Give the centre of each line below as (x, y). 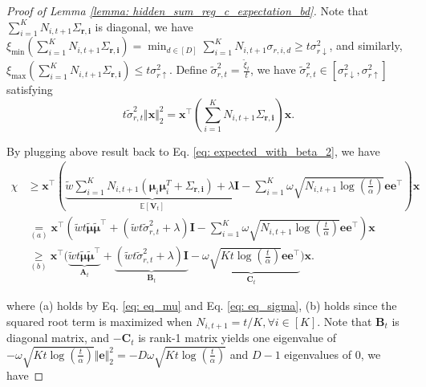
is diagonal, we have (144, 26)
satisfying (30, 90)
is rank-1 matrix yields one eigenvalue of (237, 338)
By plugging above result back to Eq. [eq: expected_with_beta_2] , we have (193, 151)
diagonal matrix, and (58, 338)
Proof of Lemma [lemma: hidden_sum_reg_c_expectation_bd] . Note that (187, 10)
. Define (188, 69)
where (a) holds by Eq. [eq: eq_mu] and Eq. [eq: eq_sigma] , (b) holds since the (202, 306)
